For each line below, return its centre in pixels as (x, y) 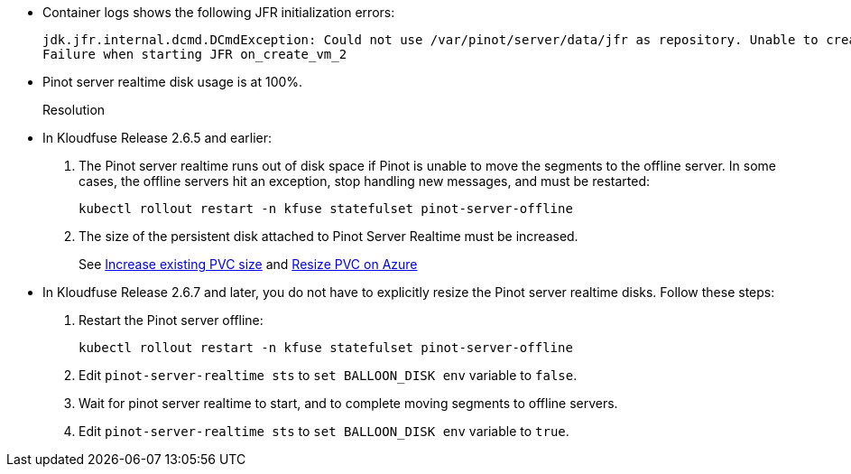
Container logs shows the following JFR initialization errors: (219, 12)
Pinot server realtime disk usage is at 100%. (173, 82)
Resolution (74, 110)
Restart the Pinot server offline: (171, 320)
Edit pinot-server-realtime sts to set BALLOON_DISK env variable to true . (324, 431)
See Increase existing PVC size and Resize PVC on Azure (248, 264)
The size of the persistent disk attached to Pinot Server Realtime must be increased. (328, 236)
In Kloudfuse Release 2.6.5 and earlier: (157, 138)
